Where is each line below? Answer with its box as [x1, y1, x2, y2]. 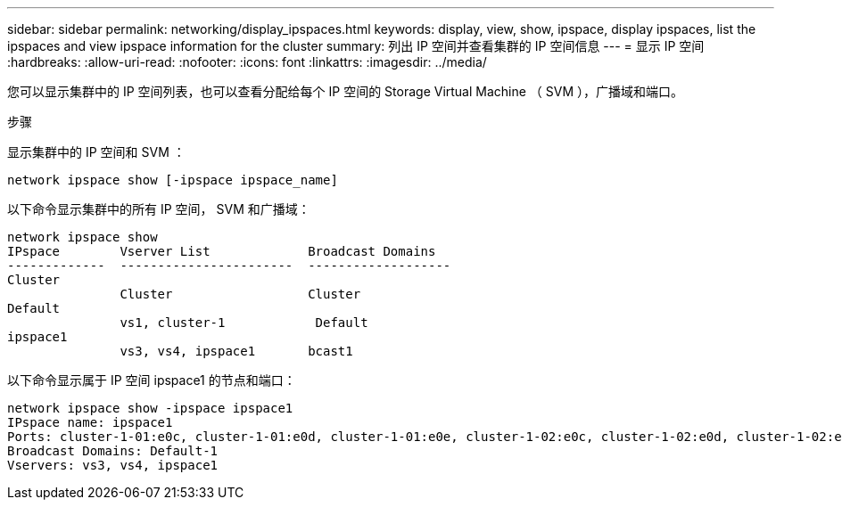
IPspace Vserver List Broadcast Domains [7, 244, 436, 258]
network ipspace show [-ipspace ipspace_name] [7, 173, 338, 187]
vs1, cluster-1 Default [120, 315, 368, 330]
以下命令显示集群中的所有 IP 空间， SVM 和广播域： [7, 201, 310, 217]
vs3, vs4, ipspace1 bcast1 [120, 344, 353, 358]
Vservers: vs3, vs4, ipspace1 [7, 458, 219, 472]
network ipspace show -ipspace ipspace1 [7, 401, 293, 415]
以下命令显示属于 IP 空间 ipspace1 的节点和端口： [7, 372, 296, 388]
